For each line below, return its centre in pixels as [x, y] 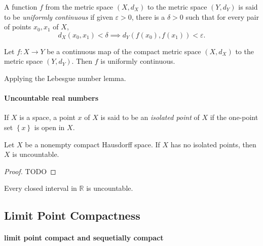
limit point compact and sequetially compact [84, 238]
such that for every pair [222, 16]
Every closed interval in [41, 188]
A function [21, 7]
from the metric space [79, 7]
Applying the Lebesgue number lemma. [65, 78]
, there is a [148, 16]
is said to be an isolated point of [150, 117]
